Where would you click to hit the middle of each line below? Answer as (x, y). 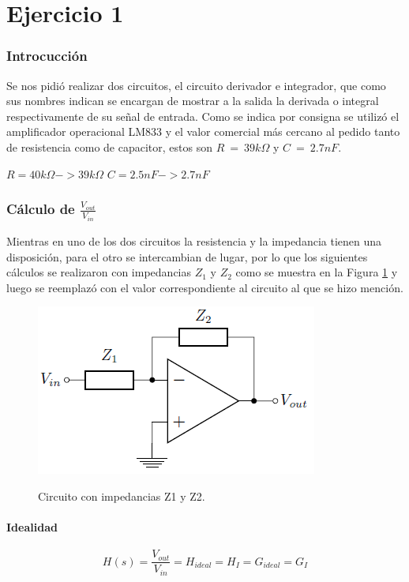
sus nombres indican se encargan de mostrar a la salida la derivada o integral (193, 101)
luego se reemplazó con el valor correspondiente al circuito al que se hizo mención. (205, 287)
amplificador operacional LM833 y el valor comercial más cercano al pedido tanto (203, 131)
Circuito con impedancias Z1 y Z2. (122, 496)
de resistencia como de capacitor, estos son (109, 146)
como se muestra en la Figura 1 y (317, 272)
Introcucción (47, 56)
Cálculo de (41, 209)
